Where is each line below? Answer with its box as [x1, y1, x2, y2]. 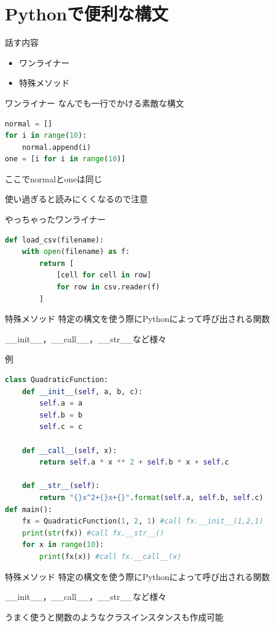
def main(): [5, 505, 52, 514]
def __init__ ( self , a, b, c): [22, 387, 143, 396]
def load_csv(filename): [5, 235, 104, 244]
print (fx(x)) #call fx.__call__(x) [39, 552, 182, 561]
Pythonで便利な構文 [5, 1, 168, 26]
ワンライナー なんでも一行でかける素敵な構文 [5, 96, 184, 109]
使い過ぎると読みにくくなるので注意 [5, 193, 148, 205]
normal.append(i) [22, 143, 91, 152]
